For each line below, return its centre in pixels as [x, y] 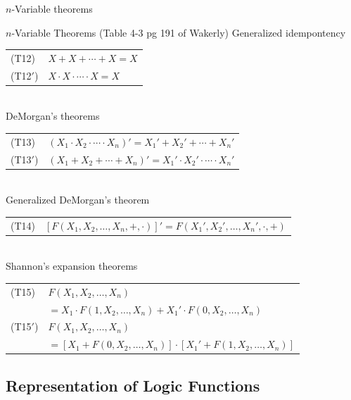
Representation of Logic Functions [133, 385]
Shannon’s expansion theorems [72, 266]
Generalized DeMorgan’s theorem [78, 200]
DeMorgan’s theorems [53, 116]
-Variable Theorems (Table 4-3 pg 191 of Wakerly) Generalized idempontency [179, 32]
